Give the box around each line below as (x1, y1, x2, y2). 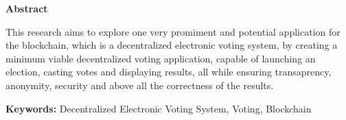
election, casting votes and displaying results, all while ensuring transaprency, (5, 64, 332, 79)
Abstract (5, 1, 48, 15)
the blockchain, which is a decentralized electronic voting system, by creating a (5, 38, 338, 52)
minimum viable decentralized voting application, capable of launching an (5, 51, 316, 65)
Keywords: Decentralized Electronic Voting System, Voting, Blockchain (5, 101, 312, 115)
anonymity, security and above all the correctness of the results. (5, 77, 274, 92)
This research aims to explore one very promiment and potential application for (5, 24, 341, 38)
